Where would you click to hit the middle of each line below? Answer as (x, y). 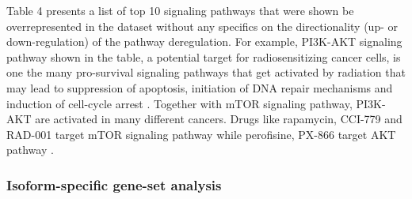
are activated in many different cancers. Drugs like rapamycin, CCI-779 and (219, 119)
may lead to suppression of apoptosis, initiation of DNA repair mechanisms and (200, 87)
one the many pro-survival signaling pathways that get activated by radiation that (206, 72)
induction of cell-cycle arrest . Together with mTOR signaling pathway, (179, 103)
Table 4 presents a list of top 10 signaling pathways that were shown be (180, 10)
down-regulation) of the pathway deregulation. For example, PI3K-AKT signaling (204, 41)
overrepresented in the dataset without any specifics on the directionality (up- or (202, 26)
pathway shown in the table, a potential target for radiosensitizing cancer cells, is (204, 56)
